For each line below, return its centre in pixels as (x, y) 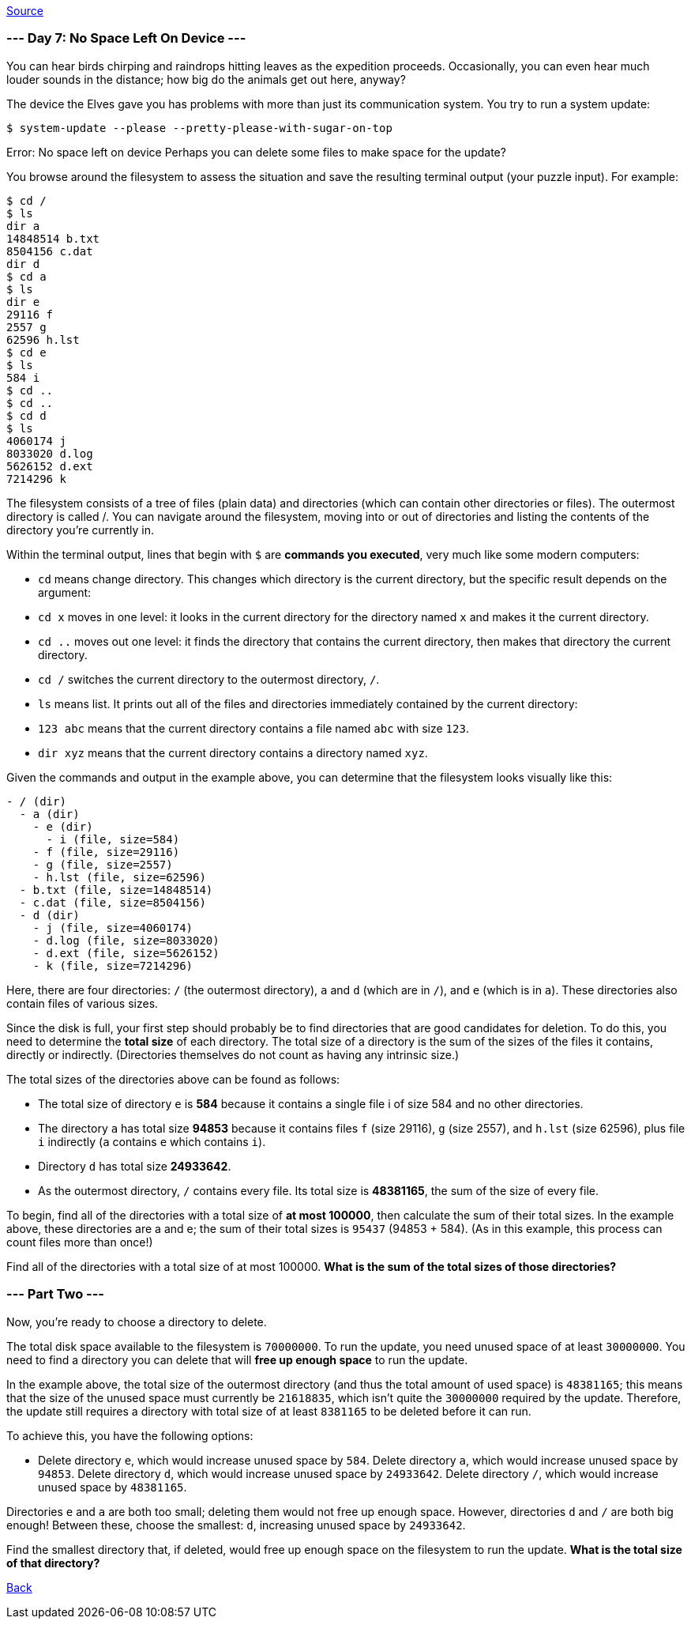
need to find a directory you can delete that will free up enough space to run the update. (237, 1359)
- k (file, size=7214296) (113, 965)
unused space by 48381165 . (113, 1487)
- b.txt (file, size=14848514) (116, 890)
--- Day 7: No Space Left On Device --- (126, 38)
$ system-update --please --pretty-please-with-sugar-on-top (199, 128)
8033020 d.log (50, 453)
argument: (65, 592)
